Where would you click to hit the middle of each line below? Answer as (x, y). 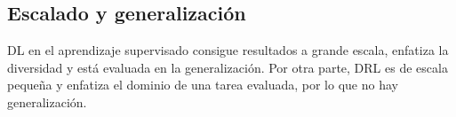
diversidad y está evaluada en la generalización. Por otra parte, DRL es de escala (228, 67)
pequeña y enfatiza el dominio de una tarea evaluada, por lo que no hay (203, 85)
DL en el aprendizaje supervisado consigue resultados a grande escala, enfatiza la (228, 50)
